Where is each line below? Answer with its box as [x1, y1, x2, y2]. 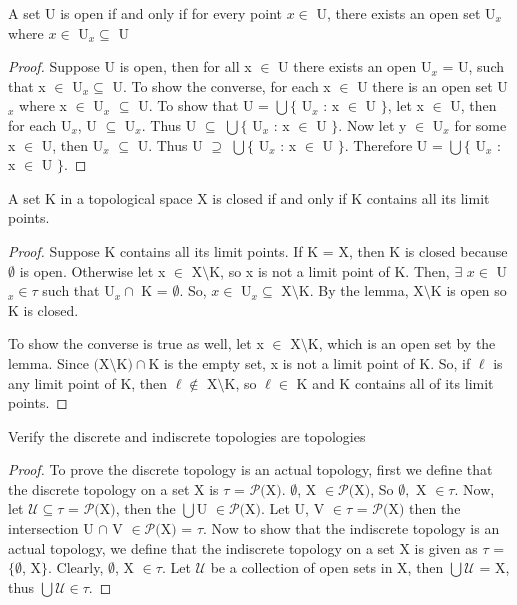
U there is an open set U [357, 75, 508, 96]
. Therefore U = [344, 134, 443, 155]
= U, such [442, 56, 504, 77]
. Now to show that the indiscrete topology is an [203, 518, 500, 539]
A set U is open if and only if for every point [8, 3, 283, 23]
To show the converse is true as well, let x [8, 333, 264, 354]
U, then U [41, 134, 104, 155]
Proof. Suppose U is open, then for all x [8, 56, 252, 77]
